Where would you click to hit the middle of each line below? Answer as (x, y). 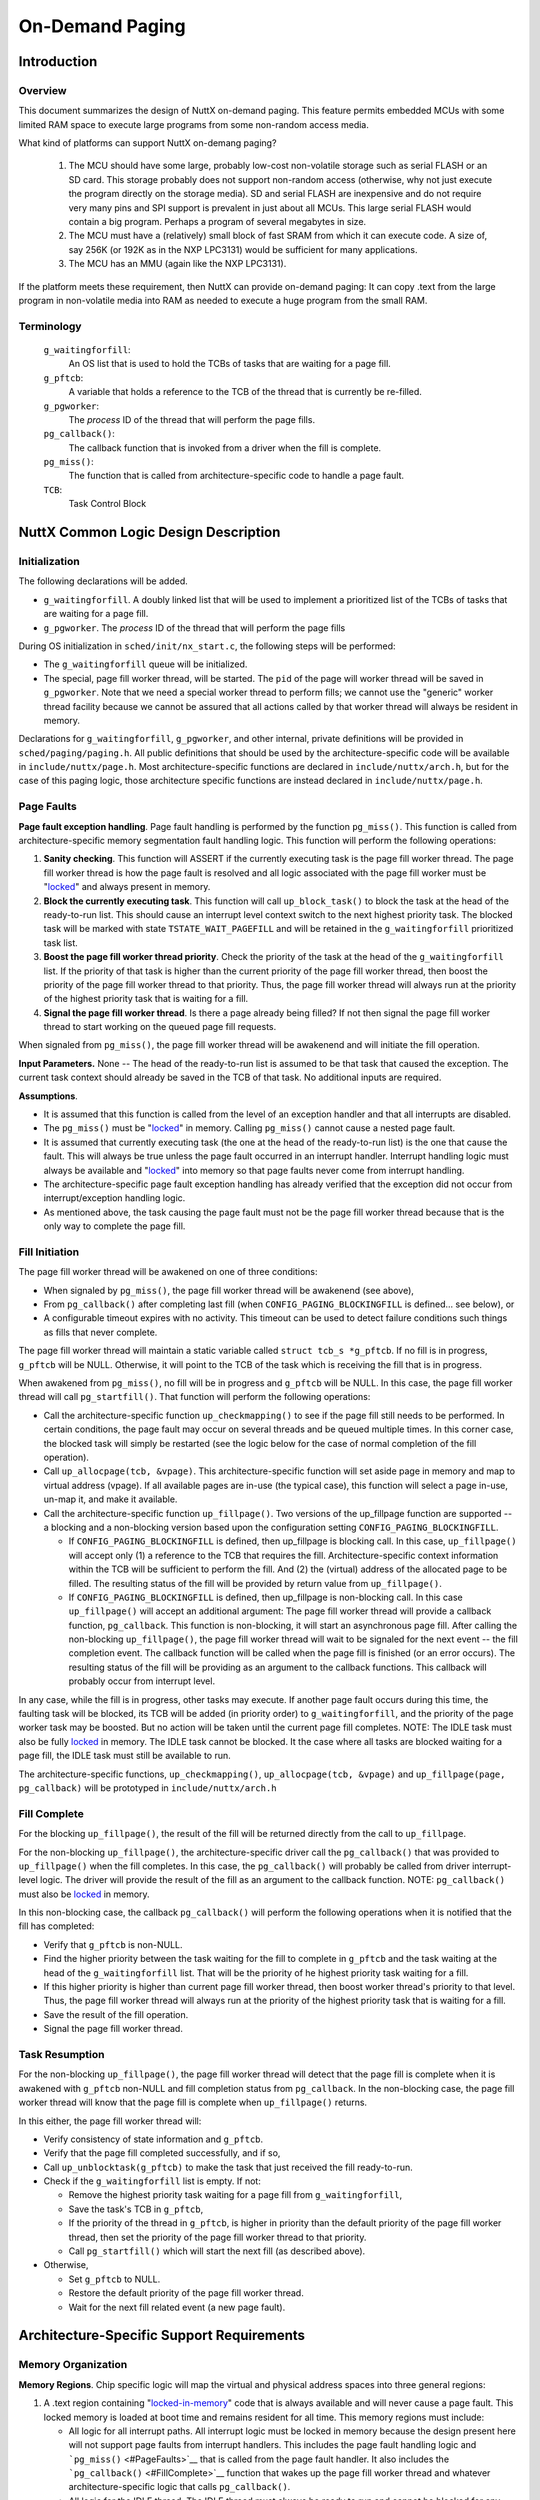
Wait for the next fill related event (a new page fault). (177, 2307)
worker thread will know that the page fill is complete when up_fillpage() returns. (193, 2102)
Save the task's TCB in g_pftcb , (136, 2209)
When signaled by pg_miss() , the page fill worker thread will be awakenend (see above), (229, 1290)
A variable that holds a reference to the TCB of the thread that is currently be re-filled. (245, 392)
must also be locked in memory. (84, 1894)
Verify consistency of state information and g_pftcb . (153, 2139)
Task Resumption (61, 2054)
